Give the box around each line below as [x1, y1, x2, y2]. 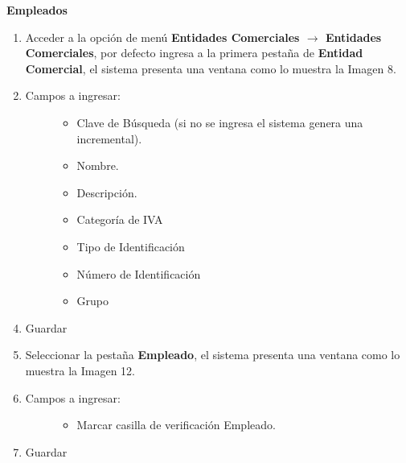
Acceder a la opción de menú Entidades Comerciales [25, 28, 300, 45]
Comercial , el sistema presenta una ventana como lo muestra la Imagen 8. [25, 60, 396, 76]
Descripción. [76, 184, 137, 200]
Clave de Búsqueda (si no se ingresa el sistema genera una [76, 114, 363, 130]
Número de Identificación [76, 265, 201, 282]
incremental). [76, 130, 142, 147]
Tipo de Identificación [76, 238, 185, 254]
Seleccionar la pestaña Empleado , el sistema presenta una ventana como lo [25, 346, 400, 363]
